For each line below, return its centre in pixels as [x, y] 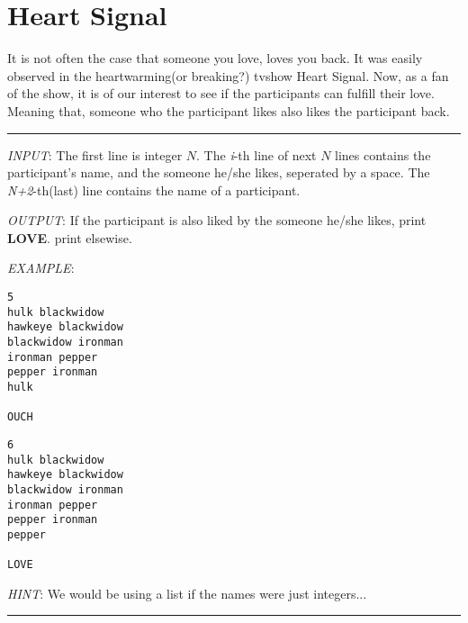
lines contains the [383, 154]
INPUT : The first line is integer [95, 154]
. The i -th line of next [256, 154]
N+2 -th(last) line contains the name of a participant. [154, 190]
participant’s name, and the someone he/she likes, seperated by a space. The [219, 172]
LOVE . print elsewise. [70, 237]
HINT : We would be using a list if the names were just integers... [187, 593]
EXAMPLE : [41, 268]
